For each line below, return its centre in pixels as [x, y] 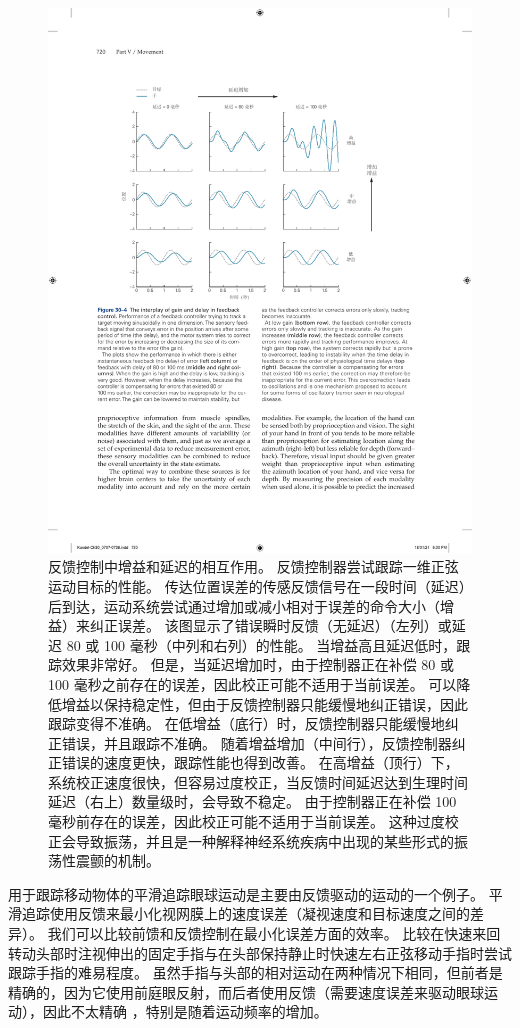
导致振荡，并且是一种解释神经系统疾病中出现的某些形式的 [264, 840]
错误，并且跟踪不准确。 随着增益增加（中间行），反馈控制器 [256, 742]
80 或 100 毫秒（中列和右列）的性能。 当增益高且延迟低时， [261, 644]
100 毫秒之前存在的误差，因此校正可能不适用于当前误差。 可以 [252, 683]
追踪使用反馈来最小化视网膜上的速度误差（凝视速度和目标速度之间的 [245, 913]
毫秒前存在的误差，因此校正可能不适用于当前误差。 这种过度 [246, 821]
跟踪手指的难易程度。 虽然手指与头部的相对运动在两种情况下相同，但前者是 [255, 972]
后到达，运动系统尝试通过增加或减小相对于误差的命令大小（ [244, 605]
